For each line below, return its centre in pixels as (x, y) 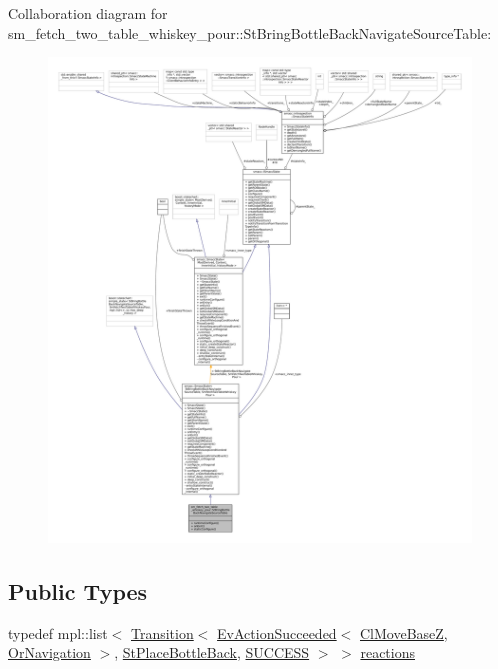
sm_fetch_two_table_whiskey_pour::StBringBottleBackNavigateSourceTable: (250, 32)
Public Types (78, 590)
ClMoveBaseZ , (403, 632)
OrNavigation (49, 652)
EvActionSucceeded (277, 632)
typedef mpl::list (58, 632)
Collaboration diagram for (88, 13)
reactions (387, 652)
